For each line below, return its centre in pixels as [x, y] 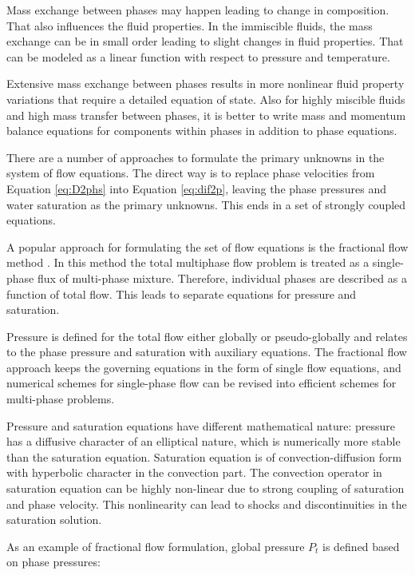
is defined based [361, 546]
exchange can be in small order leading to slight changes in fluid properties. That [205, 41]
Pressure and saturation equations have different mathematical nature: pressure [201, 425]
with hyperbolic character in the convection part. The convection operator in [194, 472]
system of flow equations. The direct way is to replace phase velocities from [191, 173]
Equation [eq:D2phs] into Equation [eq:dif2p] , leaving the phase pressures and [196, 188]
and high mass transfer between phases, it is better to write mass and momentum [206, 115]
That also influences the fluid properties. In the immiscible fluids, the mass [190, 25]
